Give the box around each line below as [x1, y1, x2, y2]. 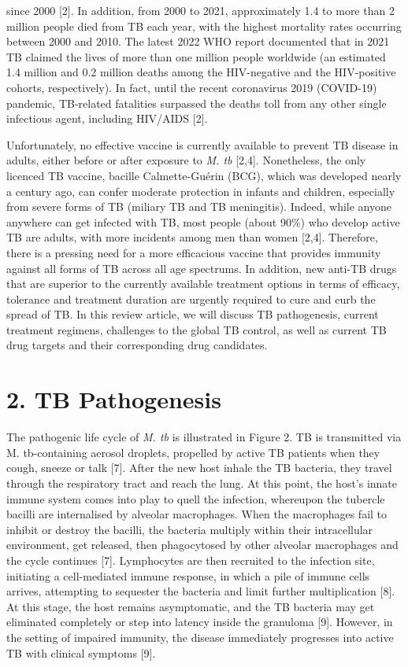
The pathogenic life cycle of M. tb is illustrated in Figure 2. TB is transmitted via [6, 429, 402, 445]
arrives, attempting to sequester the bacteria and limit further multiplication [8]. [6, 583, 395, 599]
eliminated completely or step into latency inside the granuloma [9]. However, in [6, 614, 393, 630]
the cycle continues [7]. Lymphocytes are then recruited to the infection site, [6, 551, 375, 568]
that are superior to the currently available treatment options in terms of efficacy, [6, 275, 400, 292]
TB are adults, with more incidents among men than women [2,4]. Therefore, [6, 229, 378, 245]
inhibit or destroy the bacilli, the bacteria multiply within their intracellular [6, 521, 373, 537]
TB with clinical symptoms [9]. [6, 644, 156, 661]
